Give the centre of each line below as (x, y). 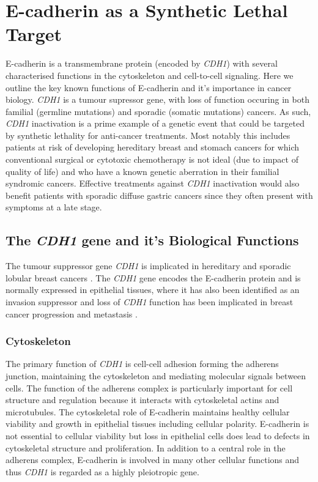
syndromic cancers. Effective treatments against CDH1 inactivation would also (153, 183)
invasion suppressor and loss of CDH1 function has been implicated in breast (150, 302)
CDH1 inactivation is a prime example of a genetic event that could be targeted (155, 123)
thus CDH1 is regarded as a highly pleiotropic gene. (102, 471)
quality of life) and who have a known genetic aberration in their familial (142, 171)
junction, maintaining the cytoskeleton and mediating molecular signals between (156, 376)
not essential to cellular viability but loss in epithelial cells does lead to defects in (158, 435)
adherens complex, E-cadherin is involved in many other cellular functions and (153, 460)
